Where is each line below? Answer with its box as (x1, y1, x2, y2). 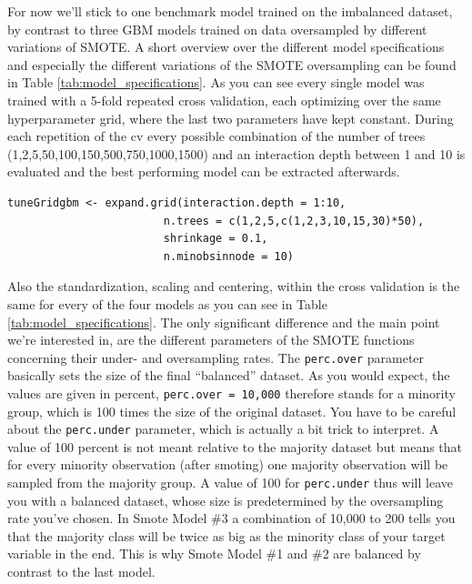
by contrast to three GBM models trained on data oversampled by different (7, 19, 427, 38)
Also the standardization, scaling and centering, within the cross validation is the (7, 277, 460, 296)
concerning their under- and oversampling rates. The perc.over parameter (7, 347, 425, 367)
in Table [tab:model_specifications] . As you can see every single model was (7, 73, 425, 92)
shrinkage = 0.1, (163, 232, 268, 246)
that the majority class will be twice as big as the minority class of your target (7, 526, 446, 545)
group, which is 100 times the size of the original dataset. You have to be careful (7, 401, 457, 420)
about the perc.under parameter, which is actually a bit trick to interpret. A (7, 419, 439, 438)
